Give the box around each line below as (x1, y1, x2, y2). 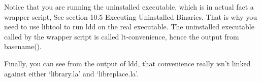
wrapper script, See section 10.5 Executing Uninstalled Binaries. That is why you (4, 11, 257, 22)
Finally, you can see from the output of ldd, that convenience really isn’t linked (4, 58, 251, 68)
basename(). (4, 41, 42, 52)
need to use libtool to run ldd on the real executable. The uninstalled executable (4, 21, 254, 32)
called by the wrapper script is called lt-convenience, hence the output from (4, 31, 239, 42)
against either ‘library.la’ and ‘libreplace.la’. (4, 68, 139, 78)
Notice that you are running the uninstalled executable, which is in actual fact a (4, 2, 254, 12)
